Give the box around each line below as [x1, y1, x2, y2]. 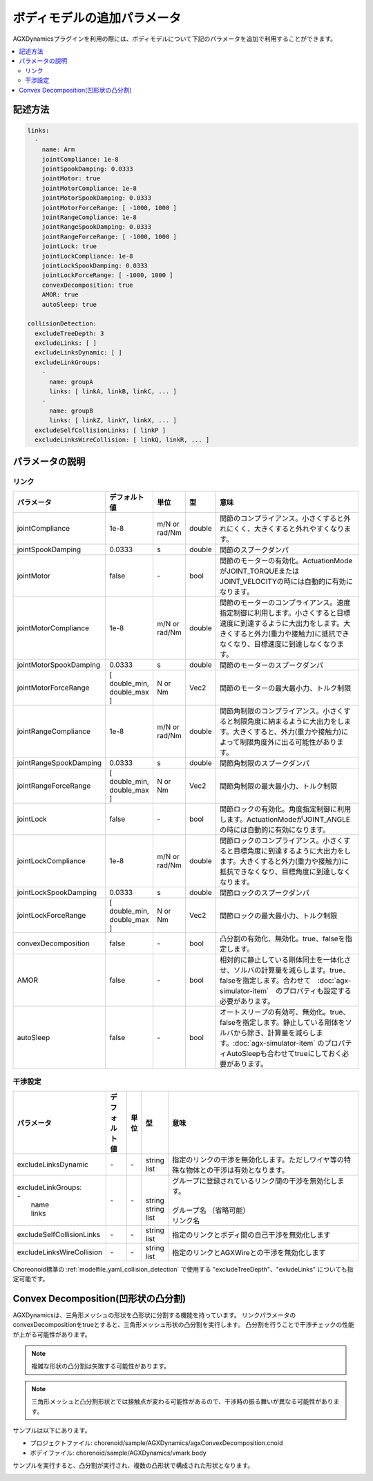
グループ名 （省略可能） [171, 1205, 250, 1215]
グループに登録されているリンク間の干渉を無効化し [171, 1176, 338, 1185]
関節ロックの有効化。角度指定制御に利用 [220, 804, 352, 813]
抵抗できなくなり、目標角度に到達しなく [220, 867, 352, 876]
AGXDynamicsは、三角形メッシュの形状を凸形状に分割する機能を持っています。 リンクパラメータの [12, 1310, 296, 1319]
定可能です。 [12, 1274, 49, 1283]
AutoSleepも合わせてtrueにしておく [227, 1048, 342, 1058]
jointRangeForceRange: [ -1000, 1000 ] [41, 232, 178, 240]
